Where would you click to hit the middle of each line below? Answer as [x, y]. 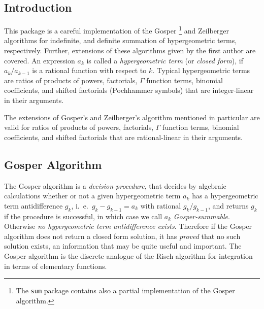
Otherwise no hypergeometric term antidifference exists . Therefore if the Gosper [128, 226]
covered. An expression [40, 60]
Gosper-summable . [202, 216]
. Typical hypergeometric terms [201, 70]
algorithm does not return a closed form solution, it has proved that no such [122, 236]
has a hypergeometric [225, 196]
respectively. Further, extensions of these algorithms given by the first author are [130, 50]
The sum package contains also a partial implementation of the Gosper [125, 290]
